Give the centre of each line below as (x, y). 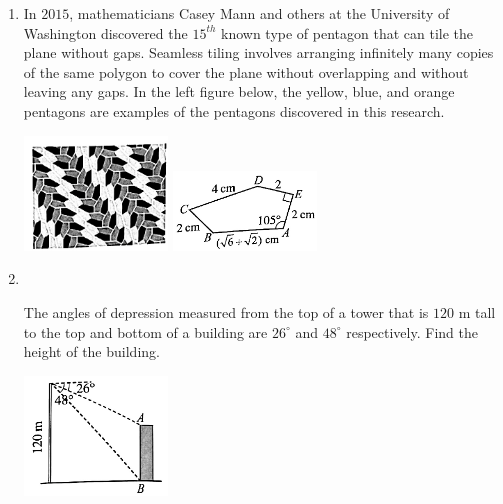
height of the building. (91, 351)
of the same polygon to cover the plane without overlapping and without (246, 71)
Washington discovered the (105, 32)
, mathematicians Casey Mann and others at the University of (259, 13)
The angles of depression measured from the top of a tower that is (226, 311)
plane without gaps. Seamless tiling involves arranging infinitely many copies (258, 52)
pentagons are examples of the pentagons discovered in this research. (234, 110)
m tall (477, 311)
